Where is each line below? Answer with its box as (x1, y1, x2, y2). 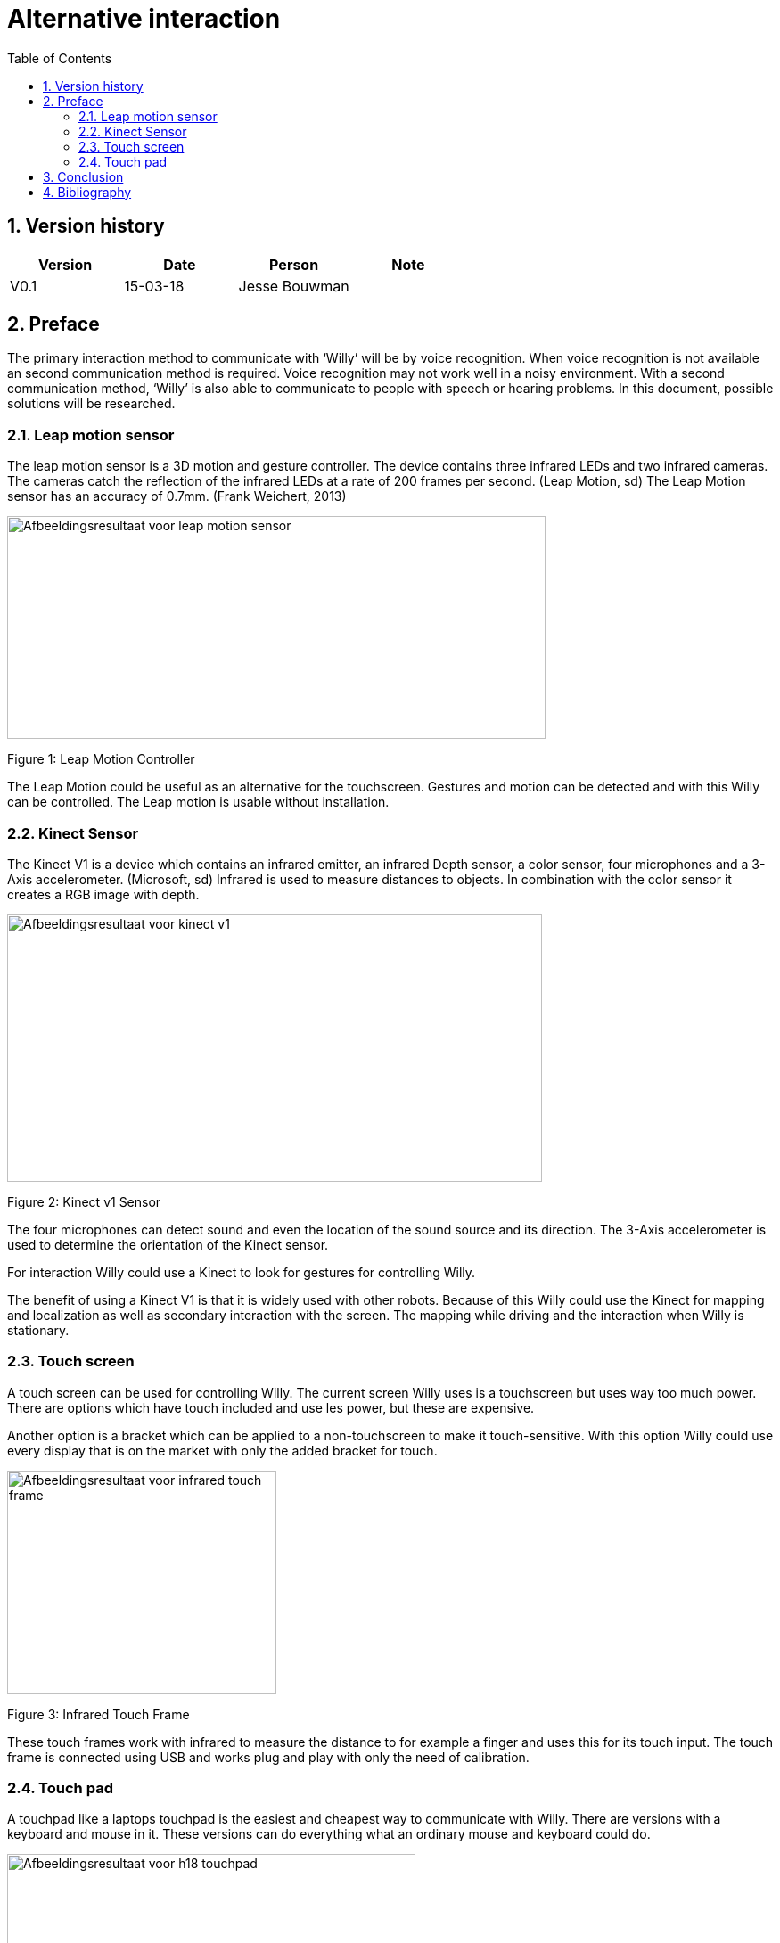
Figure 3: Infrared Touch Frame (7, 1706, 190, 1722)
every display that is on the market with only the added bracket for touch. (7, 1442, 438, 1458)
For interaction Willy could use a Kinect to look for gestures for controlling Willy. (7, 1264, 476, 1280)
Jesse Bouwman (238, 276, 349, 295)
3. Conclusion (43, 168, 124, 184)
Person (269, 255, 319, 274)
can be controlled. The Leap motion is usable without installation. (7, 794, 390, 810)
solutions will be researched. (7, 396, 176, 412)
